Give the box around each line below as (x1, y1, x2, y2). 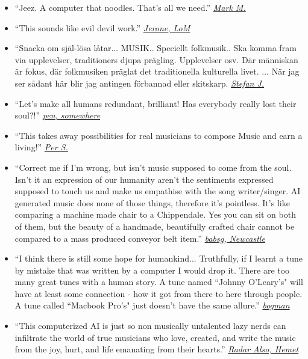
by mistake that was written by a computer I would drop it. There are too (14, 263, 290, 276)
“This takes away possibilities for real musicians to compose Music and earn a (14, 129, 303, 141)
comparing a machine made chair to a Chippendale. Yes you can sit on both (14, 208, 296, 221)
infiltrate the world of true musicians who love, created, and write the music (14, 331, 296, 343)
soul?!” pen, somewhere (14, 109, 101, 121)
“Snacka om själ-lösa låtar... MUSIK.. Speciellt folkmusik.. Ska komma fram (14, 41, 297, 54)
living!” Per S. (14, 141, 68, 153)
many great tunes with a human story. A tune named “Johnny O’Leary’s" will (14, 275, 303, 288)
